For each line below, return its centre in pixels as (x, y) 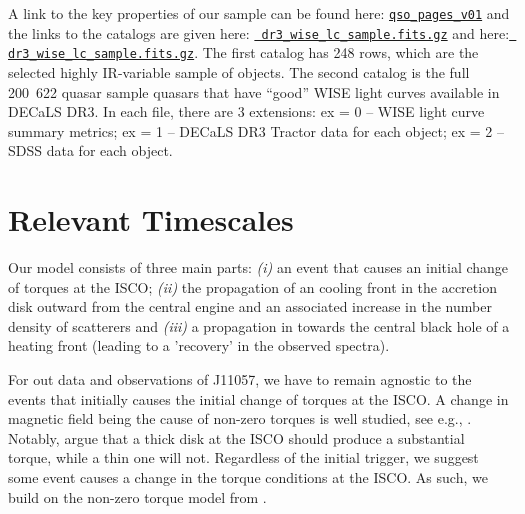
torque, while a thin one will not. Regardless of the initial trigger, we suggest (243, 457)
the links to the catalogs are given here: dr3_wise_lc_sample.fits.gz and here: (259, 32)
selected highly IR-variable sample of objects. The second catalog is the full (239, 71)
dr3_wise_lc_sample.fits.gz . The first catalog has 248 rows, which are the (243, 52)
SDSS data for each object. (90, 150)
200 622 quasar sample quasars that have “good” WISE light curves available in (254, 91)
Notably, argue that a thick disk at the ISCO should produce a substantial (236, 437)
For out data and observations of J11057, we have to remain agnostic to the (240, 379)
